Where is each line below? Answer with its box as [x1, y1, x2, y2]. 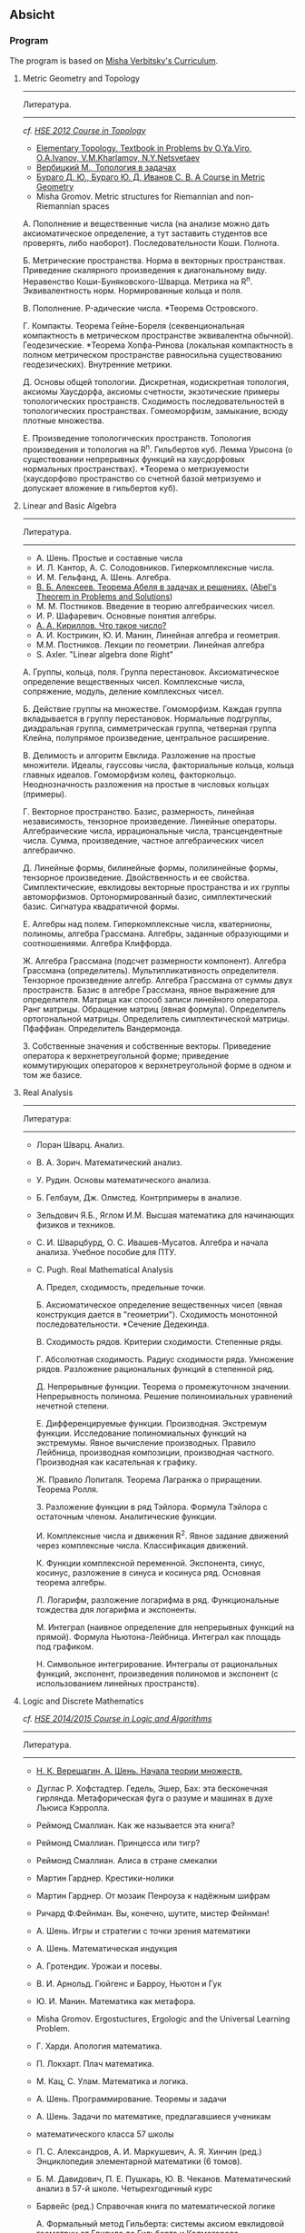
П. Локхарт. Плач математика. [35, 2058, 154, 2069]
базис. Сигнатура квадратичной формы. [22, 901, 180, 912]
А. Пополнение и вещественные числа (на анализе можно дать [22, 218, 271, 229]
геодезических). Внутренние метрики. [22, 359, 172, 371]
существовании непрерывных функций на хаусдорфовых [22, 454, 245, 464]
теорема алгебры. [35, 1576, 107, 1587]
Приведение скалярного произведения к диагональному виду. [22, 264, 268, 275]
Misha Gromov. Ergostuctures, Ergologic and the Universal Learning [35, 2013, 290, 2024]
